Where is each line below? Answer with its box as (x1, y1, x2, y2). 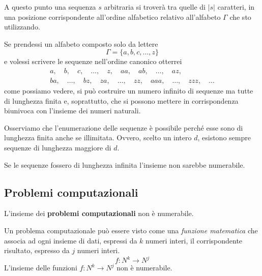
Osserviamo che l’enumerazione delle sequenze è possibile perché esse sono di (4, 122, 243, 133)
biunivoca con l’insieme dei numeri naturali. (4, 105, 141, 116)
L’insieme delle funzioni (4, 262, 77, 273)
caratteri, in (217, 2, 255, 12)
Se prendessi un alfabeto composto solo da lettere (4, 38, 158, 49)
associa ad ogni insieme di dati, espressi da (4, 235, 137, 246)
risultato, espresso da (4, 245, 70, 256)
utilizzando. (4, 21, 40, 32)
